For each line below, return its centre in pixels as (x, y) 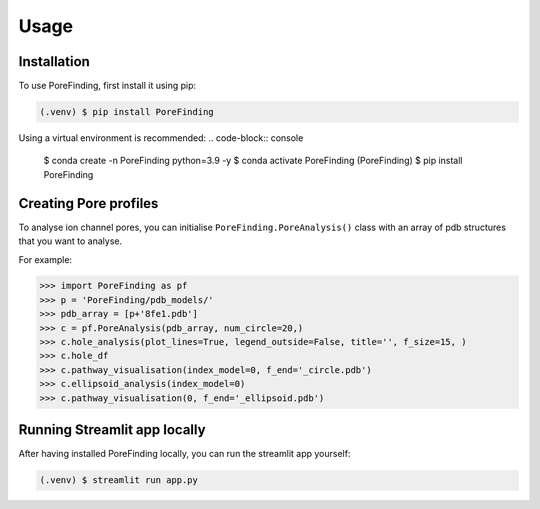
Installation (54, 61)
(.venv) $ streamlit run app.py (119, 480)
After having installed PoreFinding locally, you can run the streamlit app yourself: (184, 454)
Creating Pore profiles (88, 203)
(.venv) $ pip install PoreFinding (126, 112)
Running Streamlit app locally (112, 430)
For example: (45, 259)
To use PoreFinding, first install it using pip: (107, 86)
